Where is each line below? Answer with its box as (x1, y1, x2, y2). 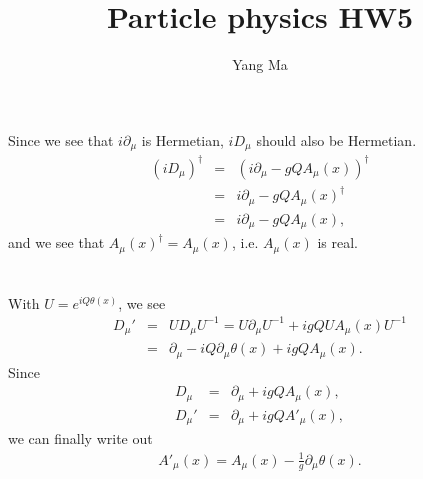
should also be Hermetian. (256, 129, 417, 150)
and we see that (8, 232, 105, 253)
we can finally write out (8, 428, 153, 449)
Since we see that (8, 129, 114, 150)
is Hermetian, (141, 129, 224, 150)
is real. (317, 232, 358, 253)
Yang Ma (232, 54, 288, 75)
